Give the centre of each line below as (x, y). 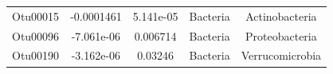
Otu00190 (36, 55)
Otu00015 (36, 16)
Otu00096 (36, 35)
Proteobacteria (281, 35)
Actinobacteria (281, 16)
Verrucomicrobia (281, 55)
